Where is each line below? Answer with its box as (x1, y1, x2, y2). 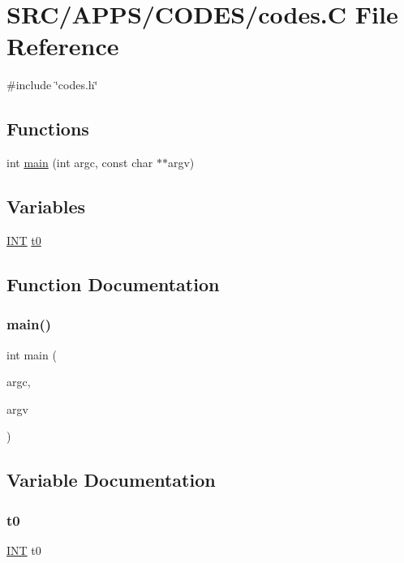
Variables (6, 194, 86, 219)
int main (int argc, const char (6, 154, 153, 171)
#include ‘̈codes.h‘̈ (6, 76, 98, 93)
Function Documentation (6, 271, 220, 296)
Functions (6, 116, 89, 141)
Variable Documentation (6, 467, 216, 492)
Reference (6, 29, 119, 62)
